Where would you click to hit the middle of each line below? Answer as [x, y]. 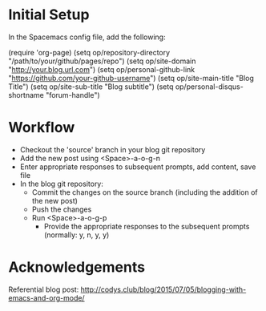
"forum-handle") [73, 95]
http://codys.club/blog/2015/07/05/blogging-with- [163, 289]
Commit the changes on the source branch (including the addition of [145, 192]
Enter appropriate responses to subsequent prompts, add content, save [138, 167]
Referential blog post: [44, 289]
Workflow [42, 128]
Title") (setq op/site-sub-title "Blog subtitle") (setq [91, 87]
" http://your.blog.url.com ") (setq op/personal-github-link [101, 69]
